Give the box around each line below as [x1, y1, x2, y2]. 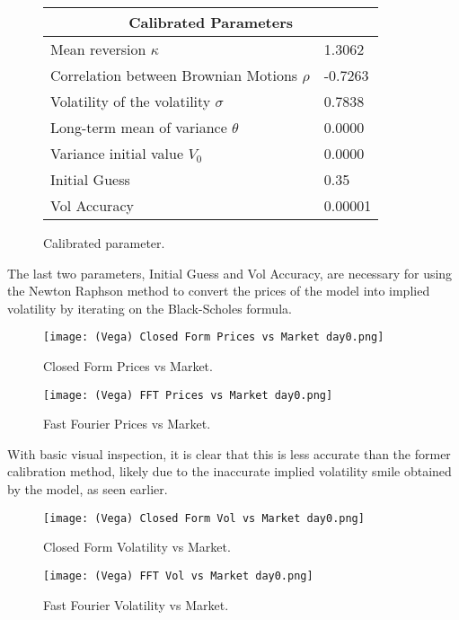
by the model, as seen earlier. [7, 480, 168, 499]
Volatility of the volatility [50, 91, 211, 111]
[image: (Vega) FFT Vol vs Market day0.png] [43, 569, 313, 582]
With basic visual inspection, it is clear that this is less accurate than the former [7, 444, 451, 463]
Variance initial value [50, 143, 184, 164]
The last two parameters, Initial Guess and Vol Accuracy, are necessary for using [7, 263, 453, 282]
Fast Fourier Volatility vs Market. [43, 595, 229, 614]
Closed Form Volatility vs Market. [43, 537, 231, 556]
